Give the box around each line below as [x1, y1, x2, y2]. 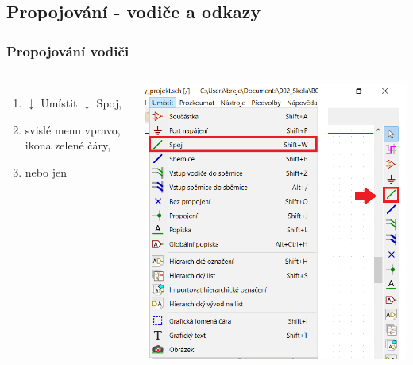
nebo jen [25, 163, 67, 180]
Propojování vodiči [6, 41, 129, 60]
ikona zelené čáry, [25, 137, 111, 153]
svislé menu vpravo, [25, 121, 121, 138]
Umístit [41, 95, 78, 111]
